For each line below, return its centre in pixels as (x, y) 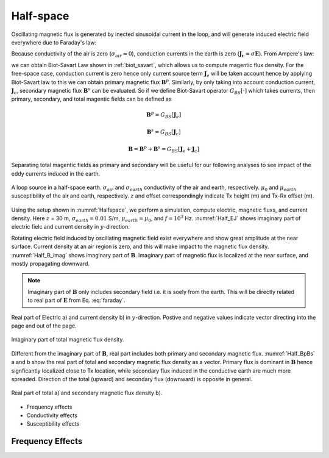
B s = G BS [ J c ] (164, 132)
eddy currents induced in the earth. (56, 173)
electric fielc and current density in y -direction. (71, 227)
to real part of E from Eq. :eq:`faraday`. (76, 300)
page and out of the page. (44, 326)
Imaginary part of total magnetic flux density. (68, 340)
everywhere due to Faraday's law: (54, 42)
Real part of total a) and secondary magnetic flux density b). (87, 393)
